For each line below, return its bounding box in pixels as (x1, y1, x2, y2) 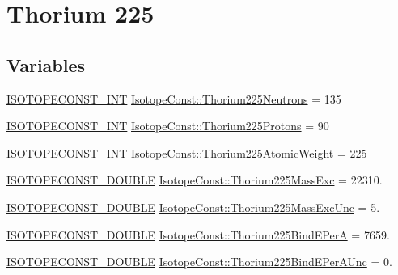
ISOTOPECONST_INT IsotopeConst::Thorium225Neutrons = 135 (6, 90, 341, 107)
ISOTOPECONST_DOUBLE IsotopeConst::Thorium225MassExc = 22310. (6, 171, 383, 188)
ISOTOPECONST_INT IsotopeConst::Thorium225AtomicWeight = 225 (6, 144, 367, 161)
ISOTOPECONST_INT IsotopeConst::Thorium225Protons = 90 (6, 117, 329, 134)
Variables (6, 52, 86, 77)
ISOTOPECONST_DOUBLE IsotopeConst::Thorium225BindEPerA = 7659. (6, 226, 390, 243)
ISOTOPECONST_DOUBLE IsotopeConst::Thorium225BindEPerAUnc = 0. (6, 253, 392, 270)
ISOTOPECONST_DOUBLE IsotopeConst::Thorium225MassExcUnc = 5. (6, 198, 380, 215)
